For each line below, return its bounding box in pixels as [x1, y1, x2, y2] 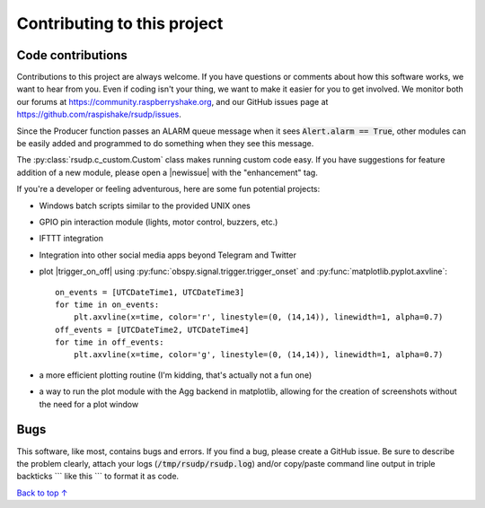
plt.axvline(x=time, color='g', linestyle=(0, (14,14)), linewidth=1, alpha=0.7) [73, 350, 444, 360]
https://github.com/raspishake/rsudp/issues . [16, 109, 181, 120]
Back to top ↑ [16, 487, 68, 498]
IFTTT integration [39, 233, 103, 244]
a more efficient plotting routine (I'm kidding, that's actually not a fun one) [39, 369, 313, 381]
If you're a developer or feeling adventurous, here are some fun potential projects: [16, 184, 321, 195]
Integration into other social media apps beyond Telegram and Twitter [39, 250, 296, 260]
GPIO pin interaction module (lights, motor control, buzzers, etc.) [39, 216, 278, 227]
